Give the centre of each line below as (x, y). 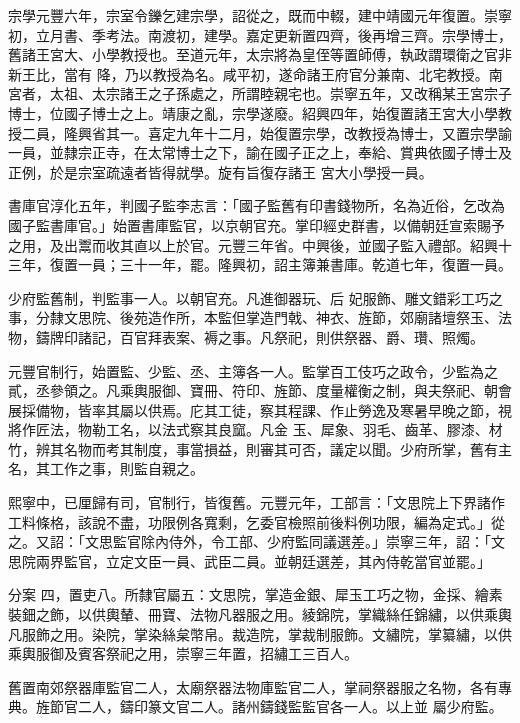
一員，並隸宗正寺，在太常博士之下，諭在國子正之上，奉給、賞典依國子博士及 (260, 152)
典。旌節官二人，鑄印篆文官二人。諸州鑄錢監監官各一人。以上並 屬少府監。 (255, 706)
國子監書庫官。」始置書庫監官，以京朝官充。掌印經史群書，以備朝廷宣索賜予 (256, 224)
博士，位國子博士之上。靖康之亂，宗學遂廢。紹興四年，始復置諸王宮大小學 (253, 112)
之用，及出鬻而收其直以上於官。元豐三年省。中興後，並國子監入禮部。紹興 (253, 244)
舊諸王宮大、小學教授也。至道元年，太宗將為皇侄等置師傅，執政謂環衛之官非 (260, 54)
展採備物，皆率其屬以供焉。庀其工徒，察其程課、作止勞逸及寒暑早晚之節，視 (260, 409)
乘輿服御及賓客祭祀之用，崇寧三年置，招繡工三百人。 (183, 653)
